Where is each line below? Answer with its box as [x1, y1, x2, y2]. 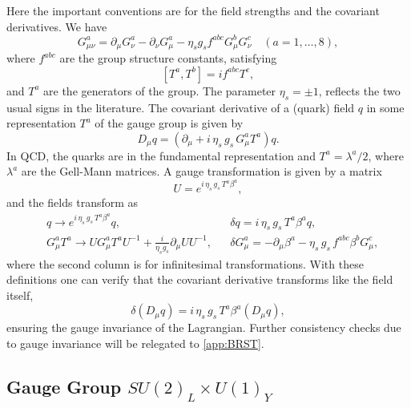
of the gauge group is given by [95, 115, 244, 131]
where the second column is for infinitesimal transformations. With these [6, 255, 364, 272]
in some [366, 99, 405, 115]
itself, [6, 286, 34, 303]
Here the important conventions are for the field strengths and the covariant [6, 2, 380, 18]
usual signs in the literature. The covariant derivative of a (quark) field [6, 99, 355, 115]
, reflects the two [318, 82, 401, 99]
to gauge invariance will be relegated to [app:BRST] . [6, 335, 264, 352]
